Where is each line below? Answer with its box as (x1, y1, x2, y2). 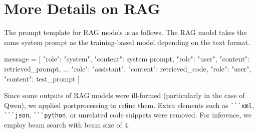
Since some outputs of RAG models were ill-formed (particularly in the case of (4, 90, 245, 100)
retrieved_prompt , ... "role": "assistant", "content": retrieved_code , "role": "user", (4, 63, 251, 73)
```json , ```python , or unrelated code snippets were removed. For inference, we (4, 109, 251, 120)
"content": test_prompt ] (4, 73, 80, 83)
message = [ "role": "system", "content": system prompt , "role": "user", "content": (4, 53, 249, 64)
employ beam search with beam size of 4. (4, 119, 130, 129)
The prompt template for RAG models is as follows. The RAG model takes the (4, 27, 247, 37)
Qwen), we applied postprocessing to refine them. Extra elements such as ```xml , (4, 99, 254, 110)
